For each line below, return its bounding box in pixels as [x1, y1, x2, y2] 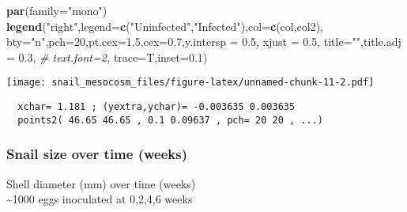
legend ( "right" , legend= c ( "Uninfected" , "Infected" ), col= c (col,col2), [6, 17, 324, 34]
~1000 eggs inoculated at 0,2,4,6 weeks [6, 191, 193, 207]
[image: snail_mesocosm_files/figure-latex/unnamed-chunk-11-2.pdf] [6, 77, 375, 89]
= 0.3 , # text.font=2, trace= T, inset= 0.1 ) [6, 48, 208, 65]
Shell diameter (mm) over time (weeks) [6, 175, 196, 191]
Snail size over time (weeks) [6, 144, 187, 164]
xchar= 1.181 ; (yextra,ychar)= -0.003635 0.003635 [17, 101, 296, 113]
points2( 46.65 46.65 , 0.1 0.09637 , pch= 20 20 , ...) [17, 114, 323, 126]
